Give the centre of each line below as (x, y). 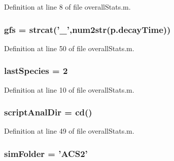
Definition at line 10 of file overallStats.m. (69, 89)
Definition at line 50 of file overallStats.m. (69, 48)
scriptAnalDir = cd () (48, 112)
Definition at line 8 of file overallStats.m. (67, 7)
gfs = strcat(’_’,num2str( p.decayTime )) (88, 29)
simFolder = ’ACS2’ (46, 153)
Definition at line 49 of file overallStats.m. (69, 131)
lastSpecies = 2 (36, 71)
